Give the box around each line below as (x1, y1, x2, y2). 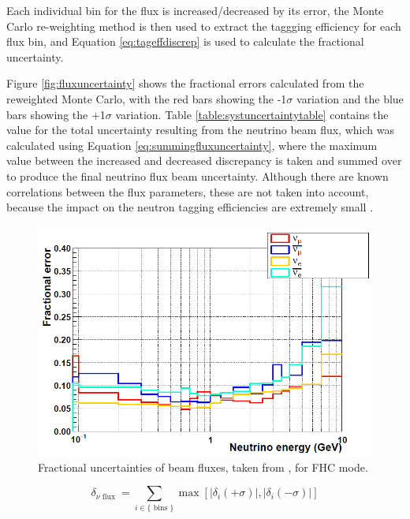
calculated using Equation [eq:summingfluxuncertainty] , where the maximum (6, 136, 378, 153)
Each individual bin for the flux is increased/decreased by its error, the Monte (6, 2, 384, 18)
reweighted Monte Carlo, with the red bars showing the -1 (6, 90, 287, 106)
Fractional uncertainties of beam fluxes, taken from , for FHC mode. (38, 458, 368, 475)
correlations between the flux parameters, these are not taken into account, (6, 183, 369, 200)
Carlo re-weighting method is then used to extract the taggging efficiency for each (6, 17, 401, 34)
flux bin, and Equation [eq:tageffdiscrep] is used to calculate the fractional (6, 33, 364, 50)
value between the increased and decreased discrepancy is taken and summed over (6, 152, 402, 169)
